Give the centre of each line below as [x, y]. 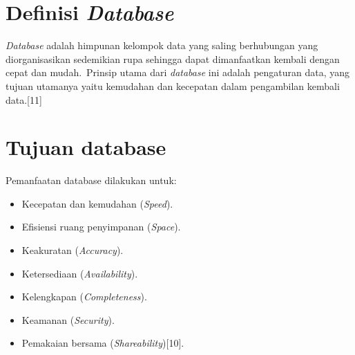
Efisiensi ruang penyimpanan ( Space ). [101, 227]
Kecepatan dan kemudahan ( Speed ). [97, 203]
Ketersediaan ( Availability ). [80, 273]
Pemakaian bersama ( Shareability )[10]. [103, 343]
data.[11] [24, 99]
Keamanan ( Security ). [68, 319]
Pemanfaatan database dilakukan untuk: [91, 180]
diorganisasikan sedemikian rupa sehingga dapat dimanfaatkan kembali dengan [173, 58]
